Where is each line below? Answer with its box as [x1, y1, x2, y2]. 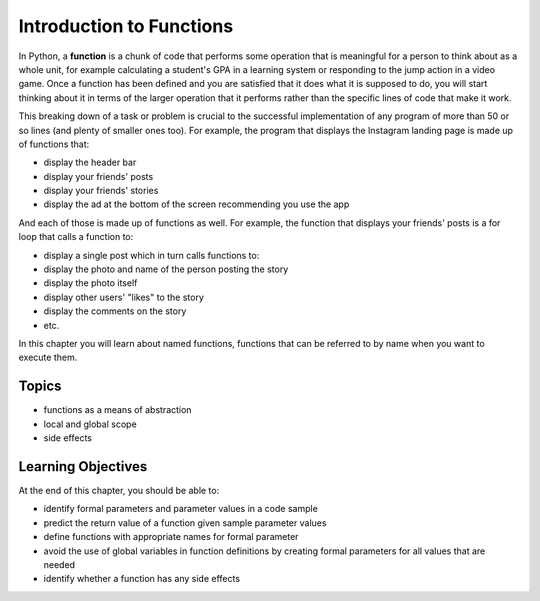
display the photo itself [43, 277, 138, 289]
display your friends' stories [43, 185, 159, 197]
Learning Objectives [18, 458, 148, 475]
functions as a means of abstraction [43, 404, 192, 416]
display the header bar [43, 156, 137, 169]
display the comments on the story [43, 305, 187, 317]
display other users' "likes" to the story [43, 291, 205, 303]
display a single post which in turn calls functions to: [43, 249, 260, 261]
